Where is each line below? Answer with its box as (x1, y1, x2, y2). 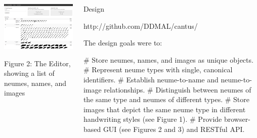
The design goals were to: (83, 37, 162, 48)
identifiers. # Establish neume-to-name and (83, 74, 219, 84)
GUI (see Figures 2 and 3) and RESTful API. (103, 123, 245, 134)
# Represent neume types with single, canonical (83, 64, 233, 75)
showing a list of (4, 68, 55, 78)
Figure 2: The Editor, (4, 58, 71, 68)
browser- (224, 114, 250, 124)
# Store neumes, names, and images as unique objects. (83, 54, 253, 65)
